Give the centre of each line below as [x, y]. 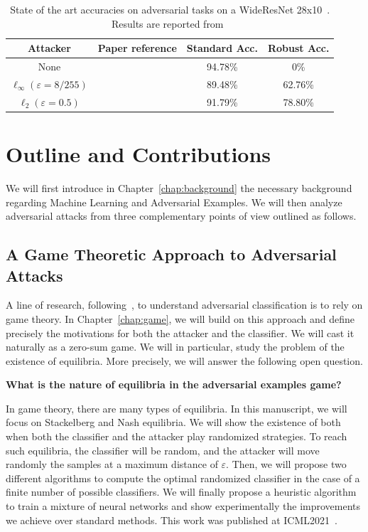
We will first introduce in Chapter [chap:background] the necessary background [179, 187]
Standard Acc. [222, 48]
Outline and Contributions [139, 154]
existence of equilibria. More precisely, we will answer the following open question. [184, 360]
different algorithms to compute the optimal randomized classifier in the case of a [183, 478]
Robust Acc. [298, 48]
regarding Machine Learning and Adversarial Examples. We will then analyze [174, 202]
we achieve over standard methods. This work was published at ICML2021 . [172, 520]
